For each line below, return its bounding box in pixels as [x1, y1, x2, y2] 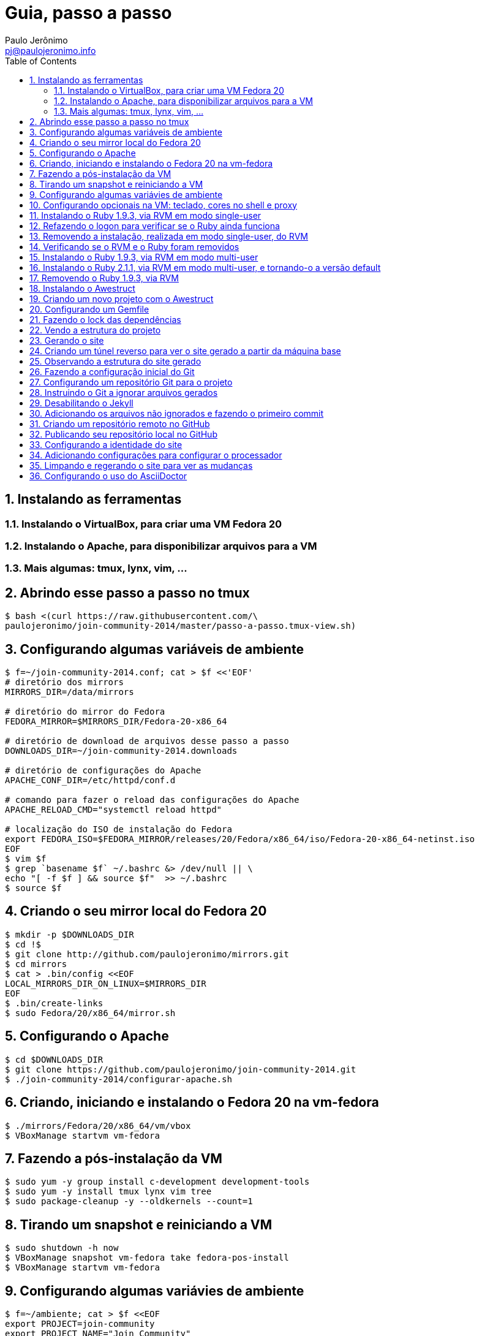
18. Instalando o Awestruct [29, 283, 135, 294]
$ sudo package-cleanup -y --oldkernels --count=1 [5, 1196, 253, 1207]
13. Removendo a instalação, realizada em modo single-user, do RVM [29, 230, 308, 241]
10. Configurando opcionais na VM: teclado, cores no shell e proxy [29, 199, 297, 210]
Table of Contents [5, 55, 77, 66]
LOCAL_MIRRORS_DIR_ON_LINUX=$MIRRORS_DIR [5, 978, 206, 989]
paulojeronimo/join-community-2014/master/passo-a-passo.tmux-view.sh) [5, 621, 356, 631]
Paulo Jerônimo [5, 34, 68, 45]
